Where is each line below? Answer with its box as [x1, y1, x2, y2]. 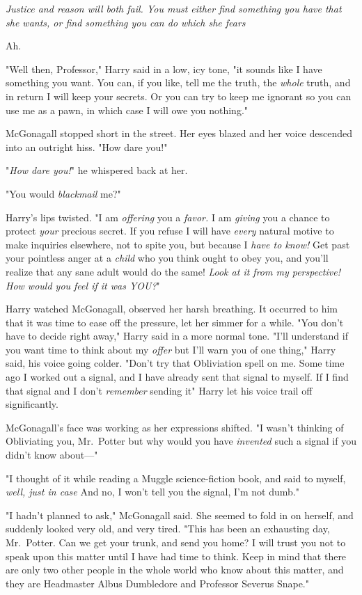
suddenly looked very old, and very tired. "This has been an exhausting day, [6, 521, 330, 536]
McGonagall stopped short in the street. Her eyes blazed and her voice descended [6, 126, 352, 141]
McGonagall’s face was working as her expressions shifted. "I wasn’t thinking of [6, 420, 344, 434]
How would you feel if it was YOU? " [6, 278, 160, 292]
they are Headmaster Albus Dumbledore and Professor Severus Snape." [6, 576, 309, 590]
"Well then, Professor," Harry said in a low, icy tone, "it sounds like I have [6, 61, 322, 76]
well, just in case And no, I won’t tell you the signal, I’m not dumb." [6, 484, 299, 499]
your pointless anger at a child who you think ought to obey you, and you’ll [6, 251, 329, 265]
